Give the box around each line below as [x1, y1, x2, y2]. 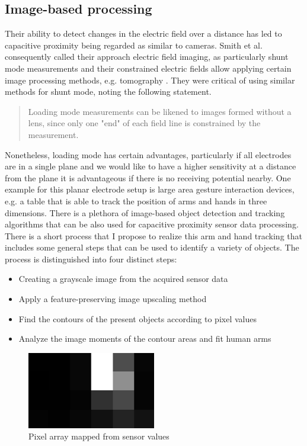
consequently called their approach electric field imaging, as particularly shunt [5, 50, 289, 63]
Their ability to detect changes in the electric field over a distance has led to [5, 27, 282, 40]
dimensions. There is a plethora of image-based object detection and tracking [5, 206, 285, 219]
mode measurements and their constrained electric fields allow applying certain [5, 62, 292, 74]
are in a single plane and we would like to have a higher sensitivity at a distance [5, 160, 296, 172]
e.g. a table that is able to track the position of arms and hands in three [5, 194, 267, 207]
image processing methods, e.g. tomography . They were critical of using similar [5, 73, 295, 86]
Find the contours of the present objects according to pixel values [18, 312, 257, 325]
